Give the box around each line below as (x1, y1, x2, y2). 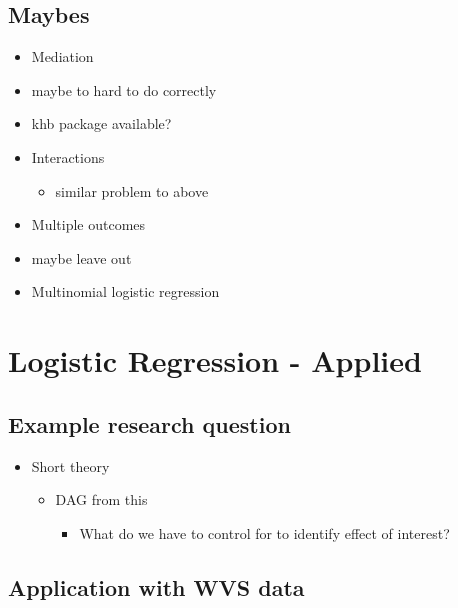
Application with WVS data (8, 571, 305, 602)
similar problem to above (55, 180, 209, 201)
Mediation (31, 46, 94, 67)
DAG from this (55, 489, 148, 510)
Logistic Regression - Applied (8, 340, 422, 381)
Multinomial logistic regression (31, 281, 220, 302)
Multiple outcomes (31, 214, 146, 235)
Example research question (8, 408, 291, 439)
